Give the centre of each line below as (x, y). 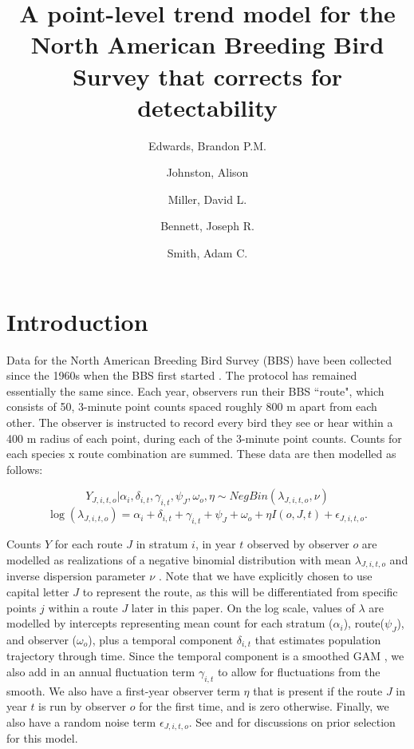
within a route (83, 607)
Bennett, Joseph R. (207, 226)
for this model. (42, 738)
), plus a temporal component (161, 639)
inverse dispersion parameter (76, 576)
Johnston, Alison (207, 172)
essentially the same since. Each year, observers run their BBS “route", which (195, 390)
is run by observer (83, 706)
